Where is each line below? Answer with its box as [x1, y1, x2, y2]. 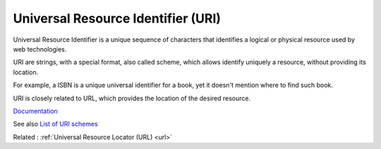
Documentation [13, 107, 58, 115]
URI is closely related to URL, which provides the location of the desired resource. [13, 94, 250, 102]
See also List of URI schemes [13, 120, 98, 129]
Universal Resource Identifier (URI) [13, 11, 222, 26]
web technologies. [13, 44, 67, 53]
